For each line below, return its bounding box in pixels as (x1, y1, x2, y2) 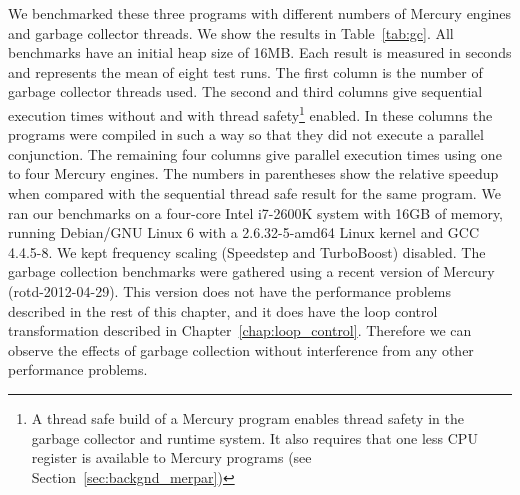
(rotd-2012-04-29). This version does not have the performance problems (8, 280, 452, 301)
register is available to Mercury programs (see (31, 447, 312, 468)
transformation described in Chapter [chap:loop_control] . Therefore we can (8, 320, 472, 341)
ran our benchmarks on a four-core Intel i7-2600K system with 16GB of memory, (8, 202, 504, 223)
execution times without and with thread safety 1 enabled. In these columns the (8, 101, 493, 125)
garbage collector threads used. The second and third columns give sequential (8, 81, 483, 102)
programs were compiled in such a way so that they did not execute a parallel (8, 124, 484, 145)
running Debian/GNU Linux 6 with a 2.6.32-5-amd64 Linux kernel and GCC (8, 222, 480, 243)
